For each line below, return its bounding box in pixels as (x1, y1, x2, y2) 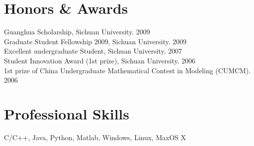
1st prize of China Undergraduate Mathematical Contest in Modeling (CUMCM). (4, 65, 251, 75)
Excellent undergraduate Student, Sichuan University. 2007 (4, 46, 182, 56)
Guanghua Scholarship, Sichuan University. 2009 (4, 27, 150, 37)
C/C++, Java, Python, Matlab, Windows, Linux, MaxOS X (4, 132, 186, 142)
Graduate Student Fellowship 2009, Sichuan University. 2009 (4, 36, 187, 46)
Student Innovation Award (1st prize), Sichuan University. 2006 (4, 55, 196, 65)
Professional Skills (4, 103, 130, 123)
